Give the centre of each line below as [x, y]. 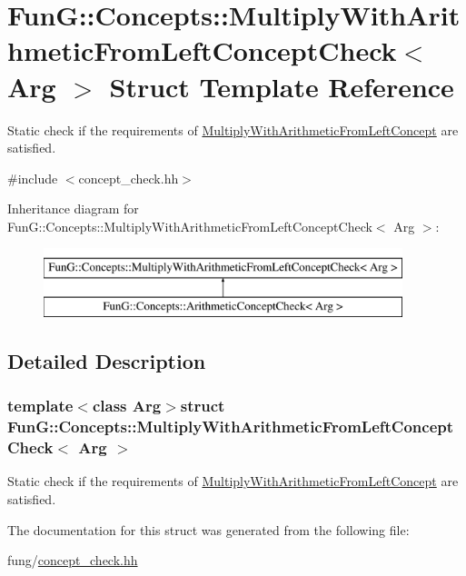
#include [33, 178]
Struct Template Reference [282, 86]
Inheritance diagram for [73, 209]
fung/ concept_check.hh [73, 560]
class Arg [127, 406]
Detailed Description [107, 361]
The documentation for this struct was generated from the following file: [208, 529]
